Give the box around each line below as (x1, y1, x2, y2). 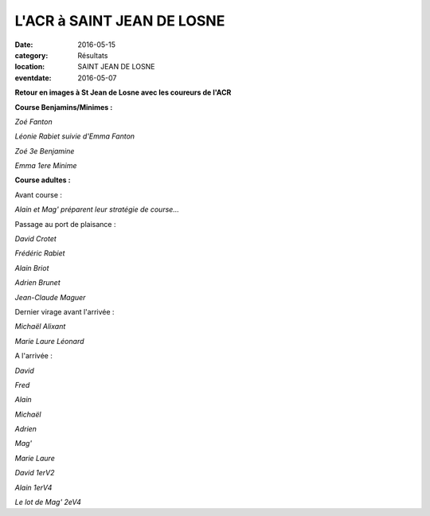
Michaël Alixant (14, 322, 66, 331)
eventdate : (14, 72, 52, 83)
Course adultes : (14, 175, 71, 185)
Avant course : (14, 190, 63, 199)
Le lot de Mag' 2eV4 (14, 498, 81, 507)
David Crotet (14, 234, 57, 244)
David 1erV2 (14, 468, 55, 478)
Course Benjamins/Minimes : (14, 102, 113, 111)
